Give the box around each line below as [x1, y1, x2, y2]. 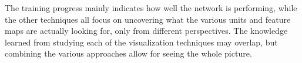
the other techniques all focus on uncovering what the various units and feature [5, 13, 291, 25]
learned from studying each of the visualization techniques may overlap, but [5, 36, 278, 48]
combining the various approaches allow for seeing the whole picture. [5, 47, 252, 60]
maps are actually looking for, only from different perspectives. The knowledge [5, 24, 288, 37]
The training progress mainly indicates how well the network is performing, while [5, 2, 297, 13]
